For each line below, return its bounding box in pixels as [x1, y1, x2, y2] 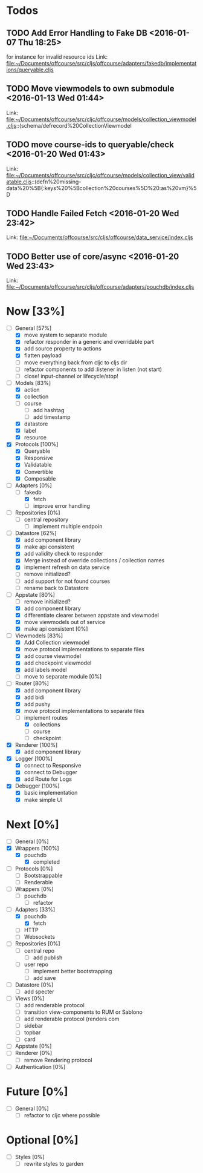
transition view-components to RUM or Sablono [24, 1008, 143, 1016]
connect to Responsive [24, 762, 82, 769]
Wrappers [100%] [14, 844, 59, 852]
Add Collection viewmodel [24, 639, 89, 646]
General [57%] [14, 324, 52, 332]
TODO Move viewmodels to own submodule [6, 84, 175, 94]
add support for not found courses [24, 577, 111, 585]
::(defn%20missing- [31, 178, 82, 185]
